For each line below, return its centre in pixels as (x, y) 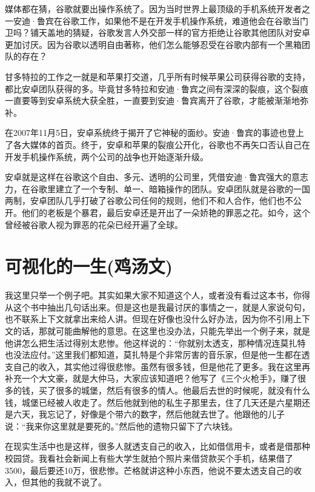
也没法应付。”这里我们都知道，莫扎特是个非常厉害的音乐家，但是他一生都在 (153, 355)
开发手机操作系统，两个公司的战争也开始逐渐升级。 (107, 156)
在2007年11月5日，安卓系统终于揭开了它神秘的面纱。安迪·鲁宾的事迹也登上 (154, 133)
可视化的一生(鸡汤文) (89, 266)
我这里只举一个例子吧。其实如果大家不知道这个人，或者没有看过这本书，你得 (157, 295)
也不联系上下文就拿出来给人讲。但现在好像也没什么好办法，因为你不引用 (149, 319)
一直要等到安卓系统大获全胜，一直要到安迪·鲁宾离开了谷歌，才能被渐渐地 (152, 100)
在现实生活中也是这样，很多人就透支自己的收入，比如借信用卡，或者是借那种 (157, 446)
